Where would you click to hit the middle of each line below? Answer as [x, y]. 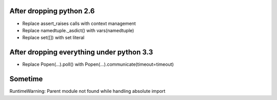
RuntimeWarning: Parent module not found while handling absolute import [87, 91]
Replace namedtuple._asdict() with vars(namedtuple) [78, 30]
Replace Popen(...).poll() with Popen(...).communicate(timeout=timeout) [98, 64]
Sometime [26, 79]
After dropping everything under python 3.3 [81, 52]
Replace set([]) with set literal [53, 38]
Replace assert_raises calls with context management [79, 23]
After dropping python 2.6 [52, 11]
